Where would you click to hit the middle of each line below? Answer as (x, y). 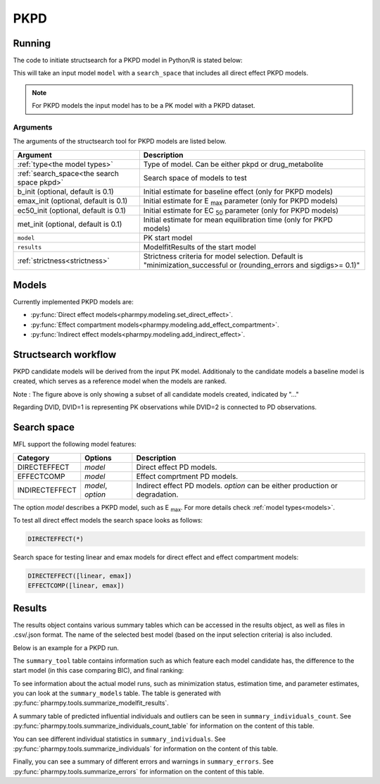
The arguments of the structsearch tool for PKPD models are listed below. (120, 142)
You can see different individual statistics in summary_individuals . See (119, 739)
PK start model (168, 238)
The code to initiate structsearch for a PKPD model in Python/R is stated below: (128, 61)
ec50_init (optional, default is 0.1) (72, 211)
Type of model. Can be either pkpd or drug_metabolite (233, 164)
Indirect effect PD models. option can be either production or (237, 485)
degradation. (157, 494)
